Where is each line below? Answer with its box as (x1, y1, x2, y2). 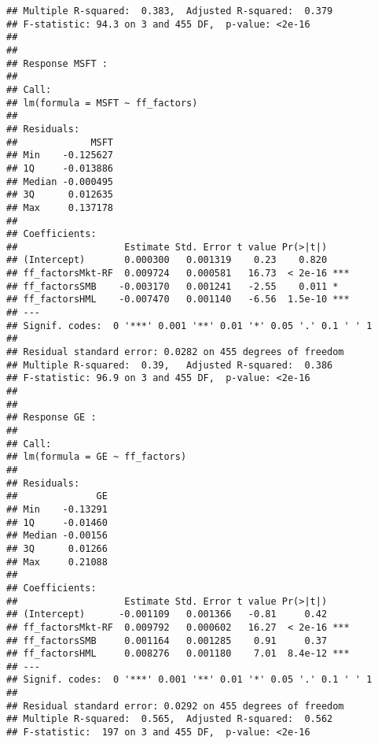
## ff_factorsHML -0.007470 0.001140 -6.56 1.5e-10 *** (6, 294, 350, 305)
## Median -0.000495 (6, 176, 114, 187)
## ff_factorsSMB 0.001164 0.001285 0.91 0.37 (6, 635, 328, 646)
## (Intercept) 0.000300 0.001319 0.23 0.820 (6, 254, 328, 266)
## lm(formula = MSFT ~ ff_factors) (6, 97, 198, 109)
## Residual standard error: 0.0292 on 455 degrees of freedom (6, 700, 344, 712)
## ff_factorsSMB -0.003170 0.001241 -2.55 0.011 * (6, 280, 339, 292)
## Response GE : (6, 412, 97, 424)
